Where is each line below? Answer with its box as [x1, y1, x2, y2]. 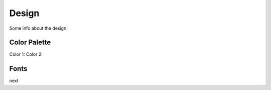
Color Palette [9, 38, 51, 47]
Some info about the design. [9, 25, 68, 31]
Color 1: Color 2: [9, 51, 43, 57]
